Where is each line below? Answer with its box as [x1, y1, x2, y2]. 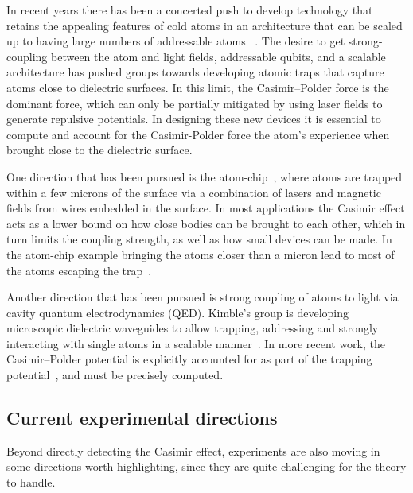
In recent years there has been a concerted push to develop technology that [6, 2, 373, 17]
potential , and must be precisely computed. [6, 367, 224, 383]
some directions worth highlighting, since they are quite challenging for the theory [6, 458, 407, 475]
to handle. [6, 474, 56, 491]
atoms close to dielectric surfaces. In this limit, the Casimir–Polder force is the [6, 79, 389, 95]
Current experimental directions [6, 406, 278, 430]
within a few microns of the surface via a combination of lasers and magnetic [6, 184, 381, 200]
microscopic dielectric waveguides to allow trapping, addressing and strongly [6, 320, 379, 336]
